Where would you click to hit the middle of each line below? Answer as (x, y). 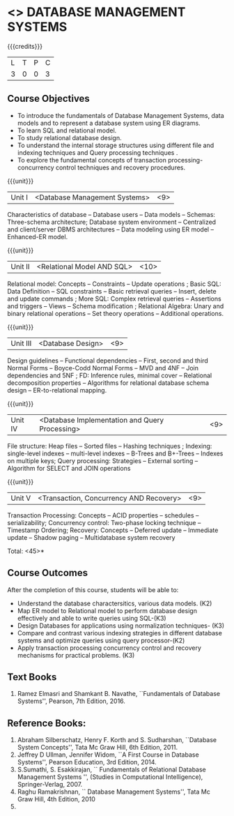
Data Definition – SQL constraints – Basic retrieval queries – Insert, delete (112, 291)
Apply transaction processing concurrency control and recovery (109, 648)
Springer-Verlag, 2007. (50, 785)
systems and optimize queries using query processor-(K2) (101, 640)
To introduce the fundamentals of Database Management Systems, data (120, 115)
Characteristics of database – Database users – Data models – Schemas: (111, 214)
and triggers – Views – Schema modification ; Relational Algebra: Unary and (116, 306)
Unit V (21, 498)
